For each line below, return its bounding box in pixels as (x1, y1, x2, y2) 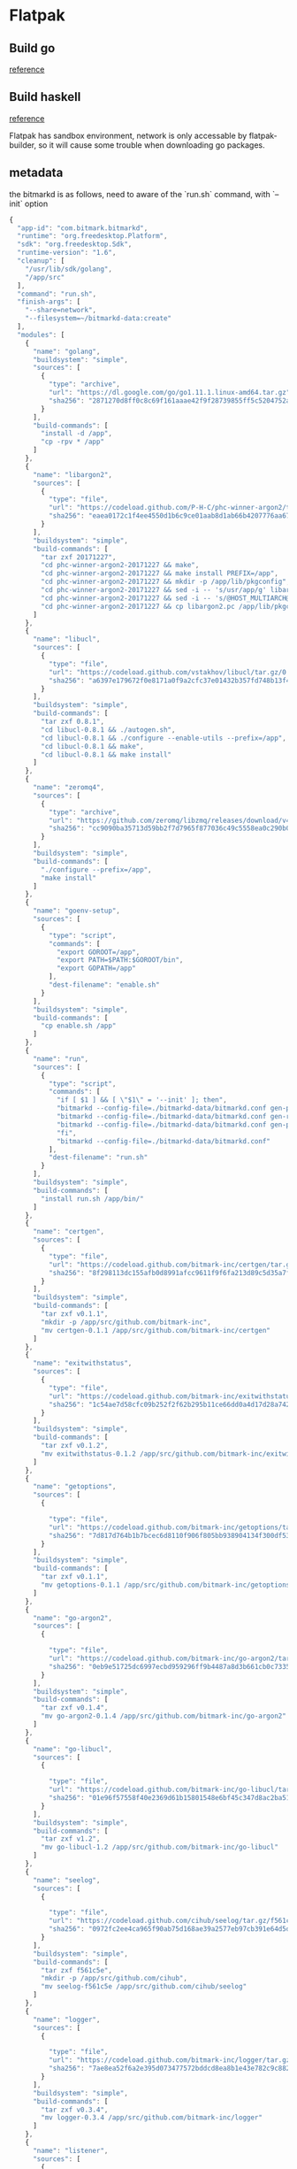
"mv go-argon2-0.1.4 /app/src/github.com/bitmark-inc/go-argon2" (41, 1711, 287, 1721)
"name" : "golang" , (32, 347, 101, 356)
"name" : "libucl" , (32, 635, 101, 644)
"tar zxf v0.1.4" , (41, 1704, 109, 1712)
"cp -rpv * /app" (41, 437, 104, 447)
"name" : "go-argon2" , (32, 1613, 113, 1622)
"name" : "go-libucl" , (32, 1744, 113, 1753)
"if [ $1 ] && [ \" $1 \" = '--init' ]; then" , (56, 1096, 227, 1104)
